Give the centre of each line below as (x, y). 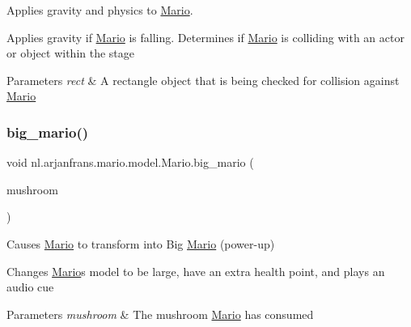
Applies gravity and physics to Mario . (100, 10)
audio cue (30, 287)
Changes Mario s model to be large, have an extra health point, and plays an (196, 271)
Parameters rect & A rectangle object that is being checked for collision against (203, 80)
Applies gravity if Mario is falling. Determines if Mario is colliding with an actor (205, 37)
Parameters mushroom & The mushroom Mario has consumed (160, 314)
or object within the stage (71, 53)
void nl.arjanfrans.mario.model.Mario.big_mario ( (130, 162)
